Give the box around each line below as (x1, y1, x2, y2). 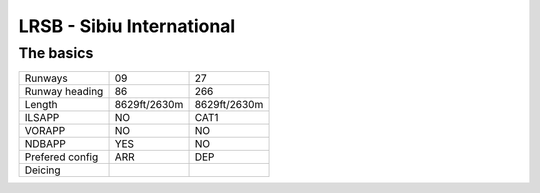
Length (24, 98, 59, 112)
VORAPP (24, 124, 66, 138)
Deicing (24, 163, 61, 177)
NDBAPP (24, 137, 67, 151)
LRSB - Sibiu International (18, 15, 236, 37)
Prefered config (24, 150, 99, 164)
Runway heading (24, 85, 104, 99)
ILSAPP (24, 111, 60, 125)
